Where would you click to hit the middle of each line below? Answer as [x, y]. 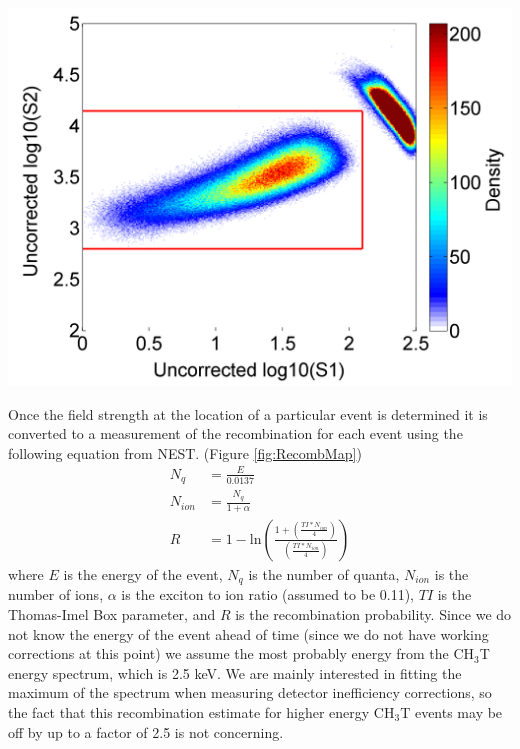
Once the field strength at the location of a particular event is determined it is [248, 413]
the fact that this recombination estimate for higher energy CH [201, 712]
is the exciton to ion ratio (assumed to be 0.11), [268, 594]
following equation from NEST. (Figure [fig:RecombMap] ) [185, 452]
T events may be [451, 712]
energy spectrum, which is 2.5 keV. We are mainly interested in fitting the [235, 672]
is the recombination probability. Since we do [373, 614]
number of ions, [56, 594]
